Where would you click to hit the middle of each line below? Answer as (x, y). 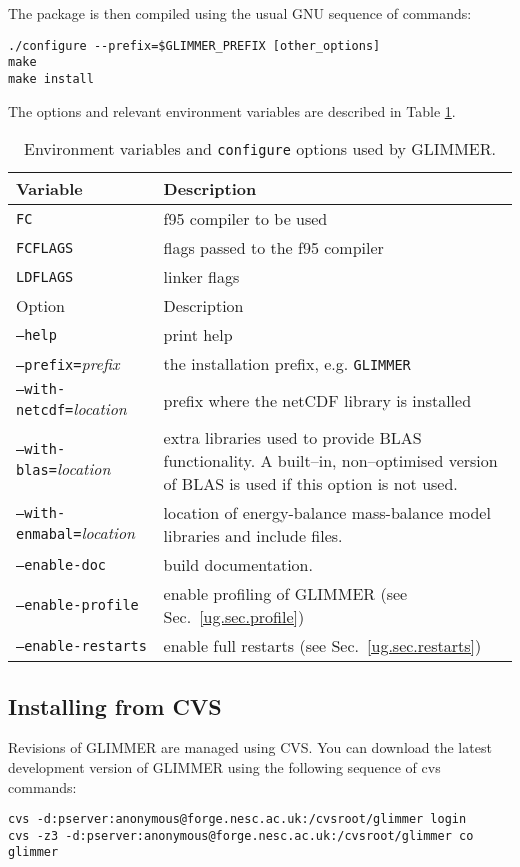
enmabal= (49, 533)
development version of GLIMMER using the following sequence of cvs (224, 766)
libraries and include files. (253, 536)
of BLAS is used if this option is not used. (310, 484)
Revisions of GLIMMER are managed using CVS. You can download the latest (250, 747)
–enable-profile (77, 605)
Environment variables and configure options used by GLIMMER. (260, 149)
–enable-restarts (81, 645)
